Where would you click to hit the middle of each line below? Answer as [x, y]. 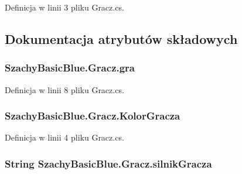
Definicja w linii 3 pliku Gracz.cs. [64, 7]
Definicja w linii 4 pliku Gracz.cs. [64, 137]
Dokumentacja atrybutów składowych [121, 38]
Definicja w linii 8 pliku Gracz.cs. [64, 89]
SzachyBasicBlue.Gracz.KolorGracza [93, 116]
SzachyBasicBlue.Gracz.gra [70, 68]
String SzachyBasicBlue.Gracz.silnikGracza [108, 163]
